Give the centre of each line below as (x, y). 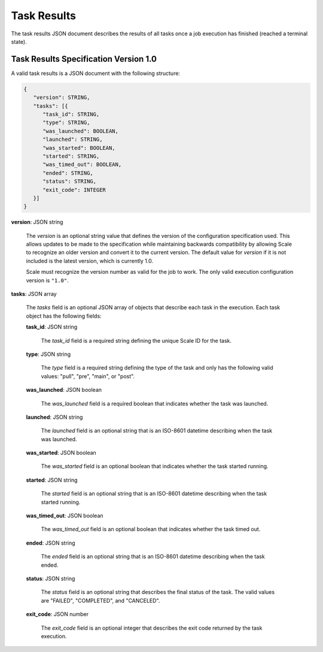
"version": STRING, (62, 98)
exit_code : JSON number (57, 614)
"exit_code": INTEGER (74, 190)
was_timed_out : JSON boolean (65, 516)
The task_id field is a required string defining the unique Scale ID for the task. (136, 340)
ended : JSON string (51, 543)
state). (19, 41)
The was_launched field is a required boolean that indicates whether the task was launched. (155, 403)
